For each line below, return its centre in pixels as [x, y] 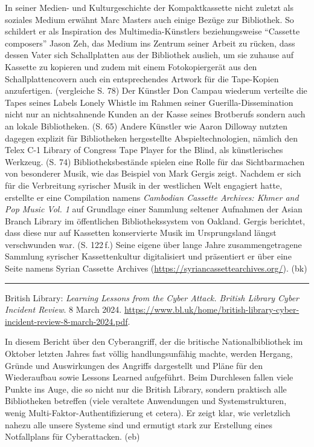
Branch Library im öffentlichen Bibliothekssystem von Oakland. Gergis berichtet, [155, 220]
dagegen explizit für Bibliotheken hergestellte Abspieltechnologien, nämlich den [151, 138]
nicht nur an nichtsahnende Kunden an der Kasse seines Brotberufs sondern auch [155, 114]
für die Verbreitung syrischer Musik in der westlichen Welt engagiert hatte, [144, 185]
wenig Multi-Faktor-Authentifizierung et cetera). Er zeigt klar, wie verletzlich [148, 413]
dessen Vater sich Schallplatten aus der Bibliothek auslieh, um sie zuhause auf [149, 55]
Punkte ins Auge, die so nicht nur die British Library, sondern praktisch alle [146, 389]
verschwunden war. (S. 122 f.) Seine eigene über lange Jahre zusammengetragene [153, 244]
